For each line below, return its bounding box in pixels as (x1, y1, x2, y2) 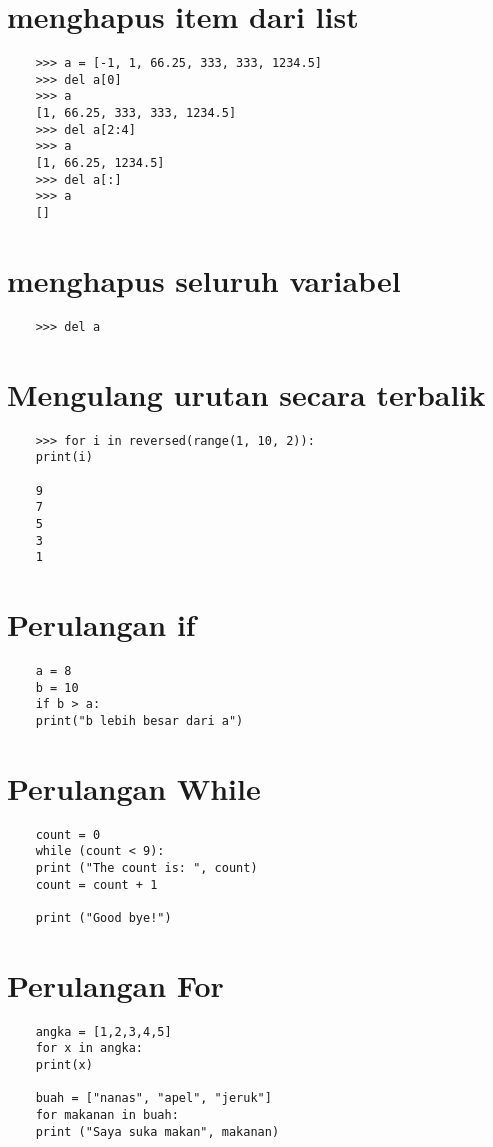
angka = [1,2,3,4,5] (35, 1024, 172, 1039)
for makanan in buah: (35, 1108, 179, 1123)
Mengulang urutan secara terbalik (7, 373, 486, 414)
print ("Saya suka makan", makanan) (35, 1124, 280, 1139)
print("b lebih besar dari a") (35, 713, 244, 728)
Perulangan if (7, 604, 196, 645)
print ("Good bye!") (35, 911, 172, 925)
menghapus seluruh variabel (7, 259, 401, 300)
